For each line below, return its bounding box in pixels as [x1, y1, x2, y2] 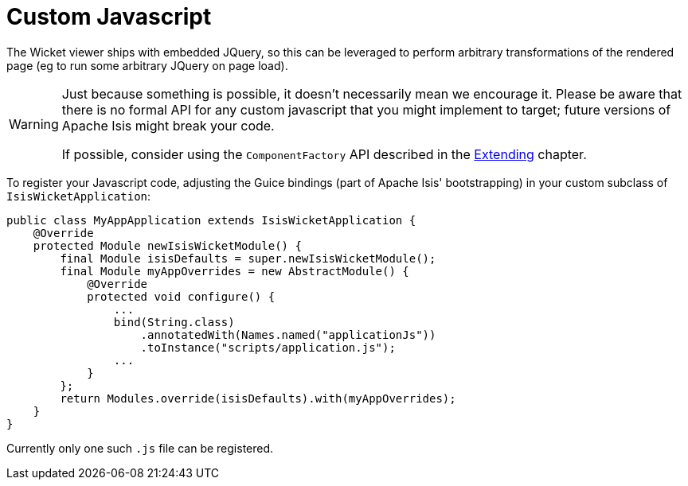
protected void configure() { [87, 290, 276, 303]
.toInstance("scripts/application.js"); [140, 340, 396, 354]
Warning [9, 115, 59, 132]
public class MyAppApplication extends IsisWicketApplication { [6, 213, 416, 227]
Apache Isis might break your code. [61, 117, 275, 134]
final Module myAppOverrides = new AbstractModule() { [60, 264, 409, 278]
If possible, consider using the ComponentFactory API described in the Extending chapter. [61, 146, 587, 162]
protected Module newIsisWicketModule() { [33, 239, 302, 252]
